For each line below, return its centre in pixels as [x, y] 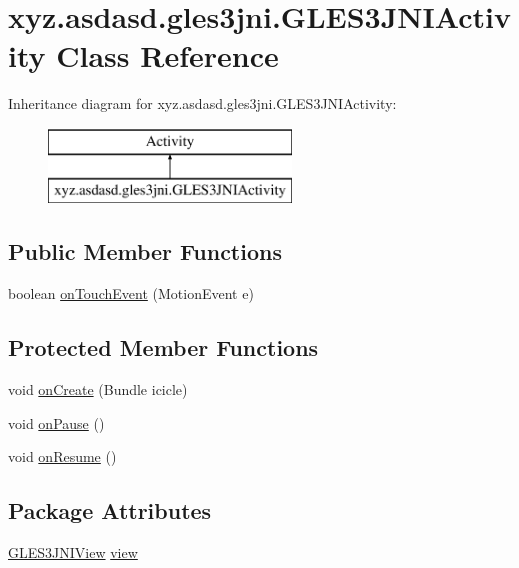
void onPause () [56, 422]
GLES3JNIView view [73, 552]
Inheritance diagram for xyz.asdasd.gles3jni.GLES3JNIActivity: [202, 103]
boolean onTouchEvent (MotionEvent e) [131, 293]
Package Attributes [110, 510]
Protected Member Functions [163, 347]
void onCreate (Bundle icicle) [98, 389]
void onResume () [62, 456]
